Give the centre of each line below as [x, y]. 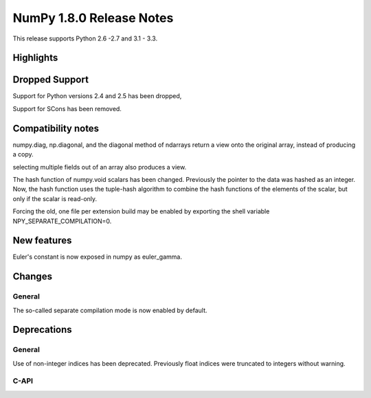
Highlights [35, 58]
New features [42, 241]
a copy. [23, 154]
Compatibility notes [56, 128]
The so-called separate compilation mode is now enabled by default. [110, 310]
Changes [33, 277]
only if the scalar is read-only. [55, 198]
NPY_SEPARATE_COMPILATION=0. [62, 221]
